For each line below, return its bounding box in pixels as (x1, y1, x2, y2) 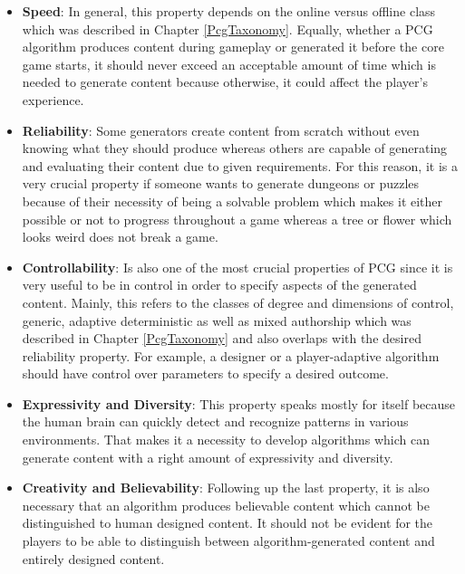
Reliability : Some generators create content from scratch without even (22, 120, 420, 139)
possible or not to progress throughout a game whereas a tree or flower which (22, 209, 452, 228)
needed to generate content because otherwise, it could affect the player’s (22, 72, 428, 91)
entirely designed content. (22, 549, 165, 568)
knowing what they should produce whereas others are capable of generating (22, 139, 448, 158)
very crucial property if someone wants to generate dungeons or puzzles (22, 174, 420, 193)
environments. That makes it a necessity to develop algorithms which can (22, 430, 430, 449)
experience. (22, 90, 84, 109)
